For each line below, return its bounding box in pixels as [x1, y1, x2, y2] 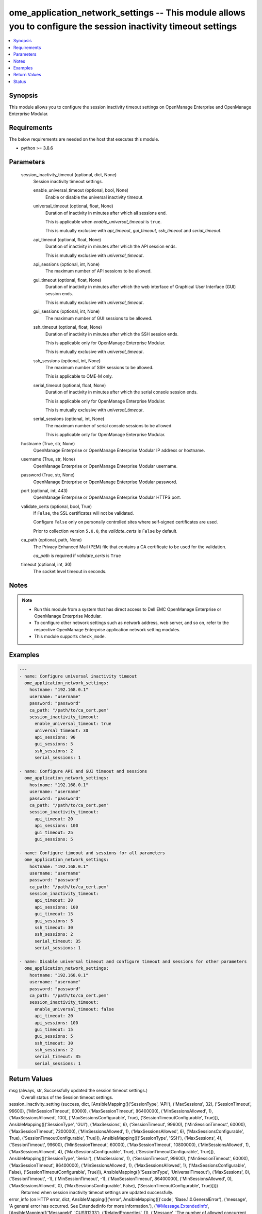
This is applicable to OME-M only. [45, 373, 113, 379]
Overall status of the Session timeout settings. [21, 1094, 114, 1100]
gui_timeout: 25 [34, 829, 73, 835]
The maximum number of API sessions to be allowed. [45, 268, 152, 274]
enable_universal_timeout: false [34, 1006, 114, 1012]
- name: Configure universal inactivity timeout [19, 673, 137, 679]
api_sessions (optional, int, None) [33, 261, 100, 267]
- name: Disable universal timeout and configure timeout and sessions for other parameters [19, 959, 247, 964]
